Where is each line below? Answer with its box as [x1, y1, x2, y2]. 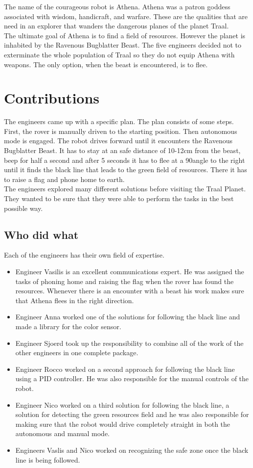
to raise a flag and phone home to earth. [4, 174, 125, 184]
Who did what [4, 227, 79, 242]
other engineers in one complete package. [15, 347, 138, 358]
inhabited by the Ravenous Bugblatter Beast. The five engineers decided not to [4, 40, 242, 50]
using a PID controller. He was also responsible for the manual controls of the [15, 373, 249, 384]
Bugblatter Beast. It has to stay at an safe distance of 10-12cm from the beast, [4, 145, 241, 156]
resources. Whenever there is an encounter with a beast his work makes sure [15, 286, 244, 296]
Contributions [4, 88, 100, 108]
